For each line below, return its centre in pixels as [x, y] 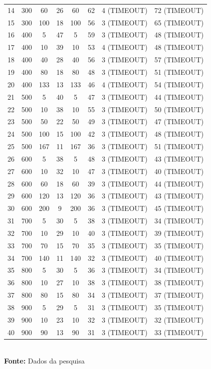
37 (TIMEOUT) [179, 295]
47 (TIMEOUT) [179, 121]
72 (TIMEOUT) [179, 10]
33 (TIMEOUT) [179, 332]
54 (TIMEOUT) [179, 84]
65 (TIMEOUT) [179, 22]
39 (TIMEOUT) [179, 233]
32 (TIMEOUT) [179, 319]
